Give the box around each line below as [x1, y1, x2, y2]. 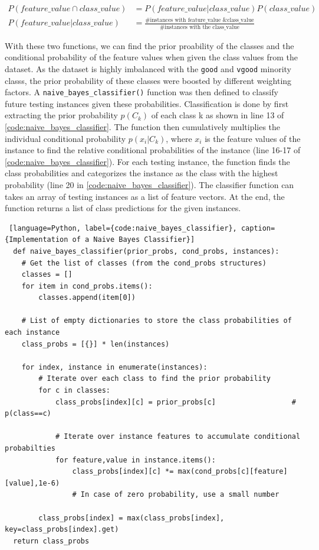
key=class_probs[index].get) [5, 525, 119, 534]
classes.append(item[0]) [38, 293, 136, 302]
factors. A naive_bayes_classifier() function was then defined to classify [5, 86, 278, 98]
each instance [5, 328, 60, 337]
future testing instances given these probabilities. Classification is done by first [5, 97, 289, 109]
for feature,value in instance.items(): [55, 455, 216, 464]
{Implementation [5, 235, 68, 244]
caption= [241, 224, 275, 232]
